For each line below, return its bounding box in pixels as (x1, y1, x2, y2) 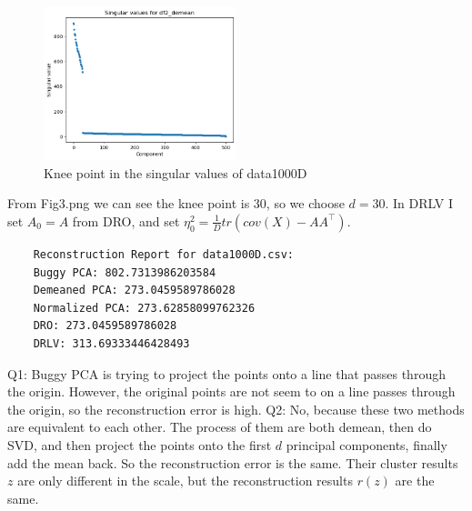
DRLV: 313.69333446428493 (33, 336, 190, 350)
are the (395, 471, 435, 490)
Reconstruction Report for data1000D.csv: (33, 247, 294, 261)
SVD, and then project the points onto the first (7, 435, 272, 454)
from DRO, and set (72, 211, 180, 230)
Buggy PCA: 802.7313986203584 (33, 266, 216, 279)
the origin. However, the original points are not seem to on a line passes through (7, 382, 456, 401)
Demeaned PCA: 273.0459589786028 (33, 284, 236, 297)
